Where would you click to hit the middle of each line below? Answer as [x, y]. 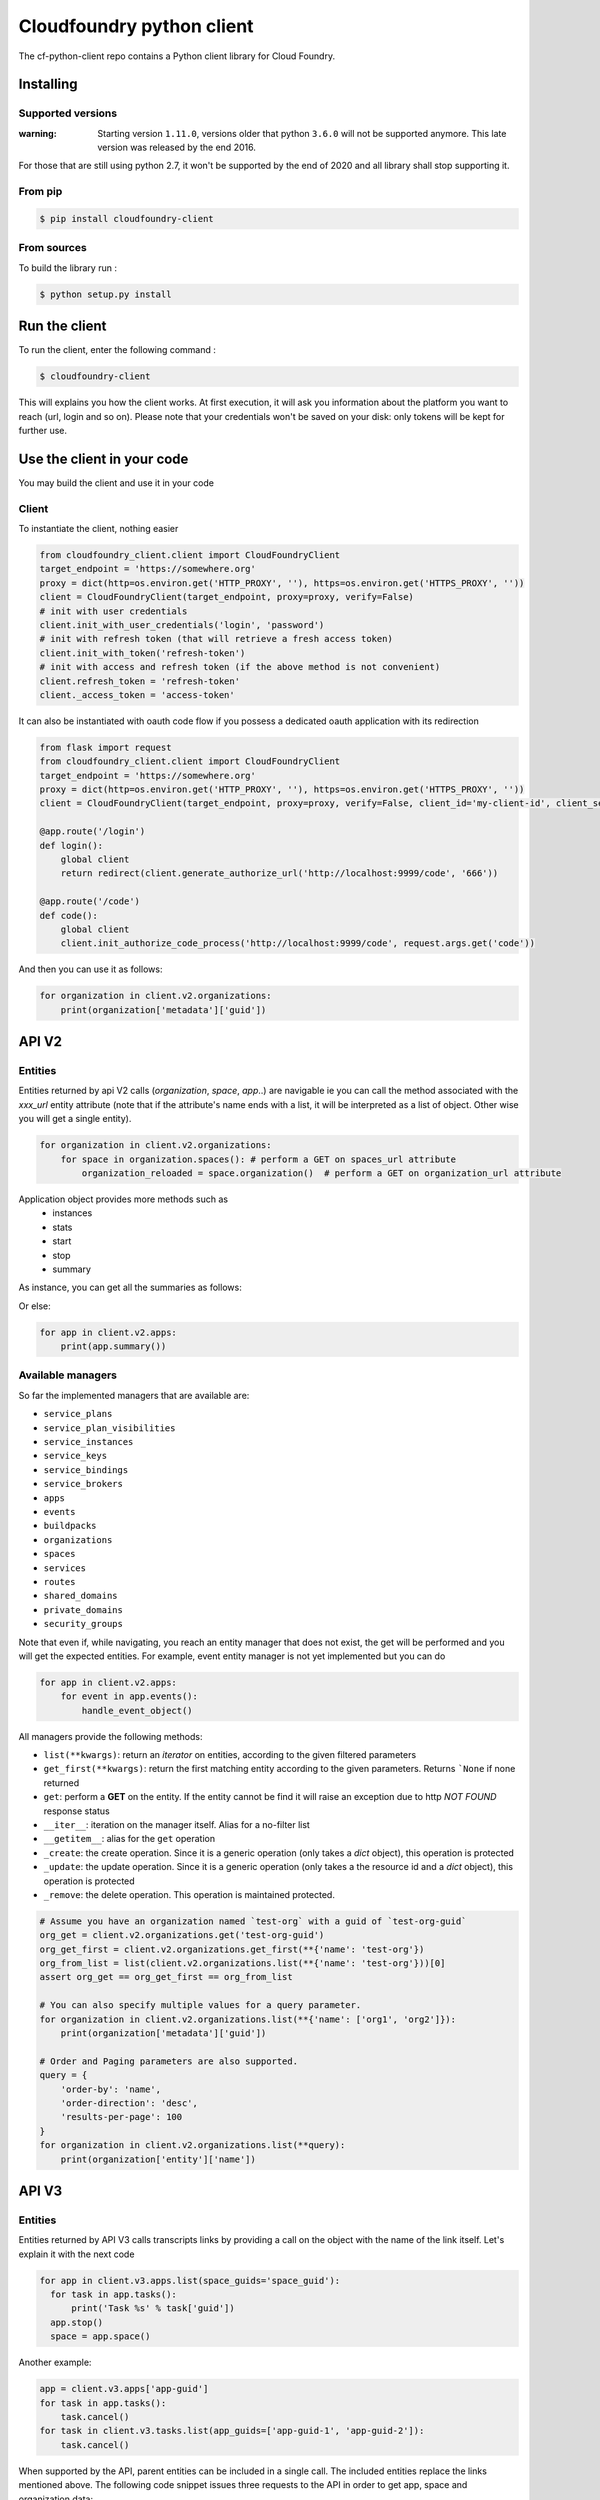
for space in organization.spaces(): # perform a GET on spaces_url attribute [258, 1159]
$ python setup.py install [105, 294]
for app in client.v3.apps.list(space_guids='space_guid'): [190, 2280]
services [65, 1568]
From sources [52, 248]
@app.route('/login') [92, 831]
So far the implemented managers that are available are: [134, 1395]
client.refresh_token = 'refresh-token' [139, 681]
